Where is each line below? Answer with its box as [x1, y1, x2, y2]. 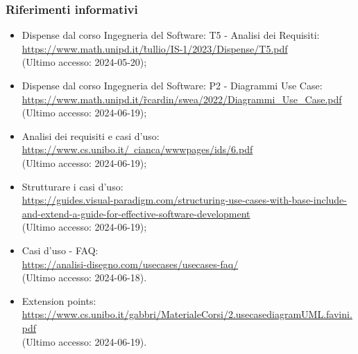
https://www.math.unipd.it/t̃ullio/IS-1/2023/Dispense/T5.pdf [22, 41, 288, 55]
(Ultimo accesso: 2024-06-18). [22, 270, 147, 285]
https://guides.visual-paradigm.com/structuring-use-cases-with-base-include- [22, 193, 347, 207]
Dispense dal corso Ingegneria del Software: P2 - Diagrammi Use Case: [22, 78, 323, 92]
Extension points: [22, 293, 96, 308]
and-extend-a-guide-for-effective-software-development [22, 206, 250, 220]
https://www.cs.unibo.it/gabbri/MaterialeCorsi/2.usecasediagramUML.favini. [22, 307, 352, 321]
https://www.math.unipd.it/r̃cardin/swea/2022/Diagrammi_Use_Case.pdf [22, 91, 342, 106]
